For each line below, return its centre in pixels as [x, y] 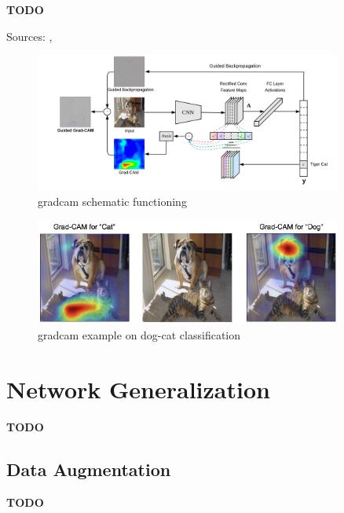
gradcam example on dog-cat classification [139, 335]
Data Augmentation [89, 469]
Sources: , [29, 36]
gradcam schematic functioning [112, 201]
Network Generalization [138, 388]
